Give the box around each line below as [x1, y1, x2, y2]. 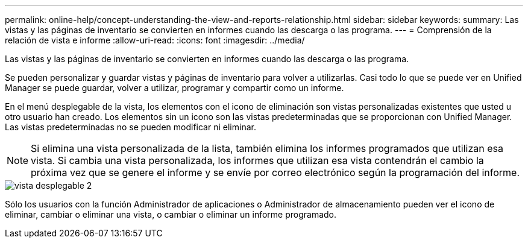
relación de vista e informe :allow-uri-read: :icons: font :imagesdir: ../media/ [5, 35, 305, 45]
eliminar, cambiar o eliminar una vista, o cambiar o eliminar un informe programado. [5, 209, 337, 219]
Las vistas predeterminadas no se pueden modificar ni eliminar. [5, 122, 256, 132]
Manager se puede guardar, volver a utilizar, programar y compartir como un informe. [5, 83, 344, 93]
